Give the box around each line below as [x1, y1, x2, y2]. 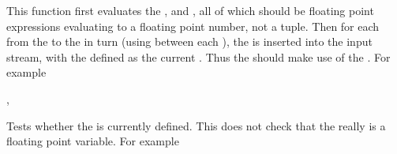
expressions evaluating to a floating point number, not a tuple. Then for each [6, 17, 380, 34]
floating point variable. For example [6, 133, 179, 149]
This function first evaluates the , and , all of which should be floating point [6, 2, 374, 18]
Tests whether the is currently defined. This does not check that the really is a [6, 117, 386, 133]
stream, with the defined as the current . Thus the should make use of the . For [6, 48, 391, 65]
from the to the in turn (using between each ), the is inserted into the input [6, 33, 373, 50]
